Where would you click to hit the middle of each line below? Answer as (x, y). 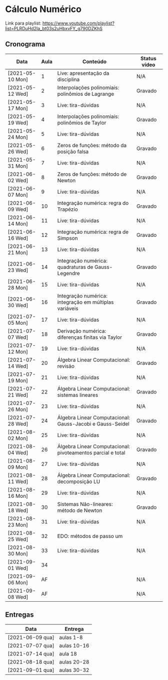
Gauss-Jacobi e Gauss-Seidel (93, 424)
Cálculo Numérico (43, 9)
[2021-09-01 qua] (31, 670)
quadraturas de (75, 267)
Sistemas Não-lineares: (85, 504)
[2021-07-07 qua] (31, 645)
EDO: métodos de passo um (90, 536)
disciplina (68, 79)
